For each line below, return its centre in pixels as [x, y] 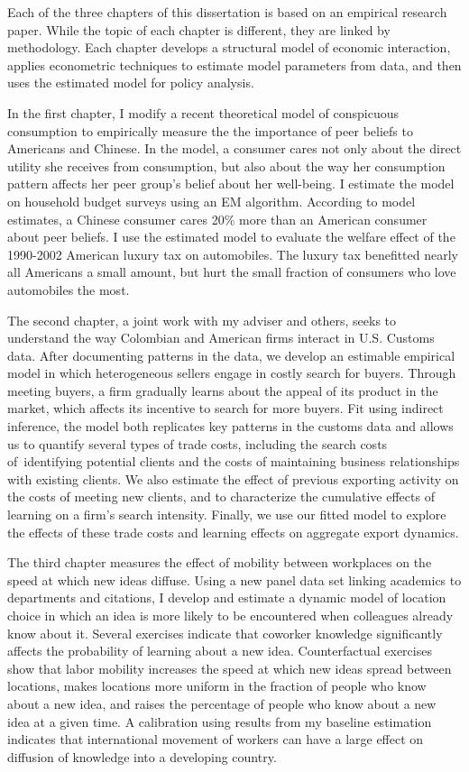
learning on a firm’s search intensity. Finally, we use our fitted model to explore [227, 515]
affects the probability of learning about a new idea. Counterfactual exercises [220, 651]
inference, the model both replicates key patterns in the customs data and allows [230, 426]
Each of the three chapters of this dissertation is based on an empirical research [227, 12]
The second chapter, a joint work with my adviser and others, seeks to [202, 320]
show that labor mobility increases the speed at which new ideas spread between [230, 668]
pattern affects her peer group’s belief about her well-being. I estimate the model [231, 184]
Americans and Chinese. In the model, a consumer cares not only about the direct [234, 148]
